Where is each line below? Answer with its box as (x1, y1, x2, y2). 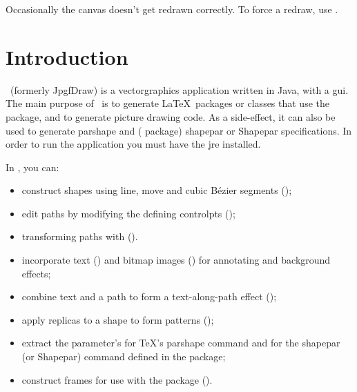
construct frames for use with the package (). (21, 372, 213, 386)
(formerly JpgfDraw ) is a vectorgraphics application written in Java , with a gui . (10, 82, 349, 97)
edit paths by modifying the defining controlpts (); (21, 206, 235, 220)
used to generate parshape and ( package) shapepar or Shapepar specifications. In (6, 123, 352, 137)
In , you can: (6, 159, 59, 174)
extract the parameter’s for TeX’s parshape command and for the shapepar (21, 335, 340, 350)
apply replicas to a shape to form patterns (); (21, 312, 214, 326)
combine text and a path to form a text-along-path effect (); (21, 289, 277, 304)
